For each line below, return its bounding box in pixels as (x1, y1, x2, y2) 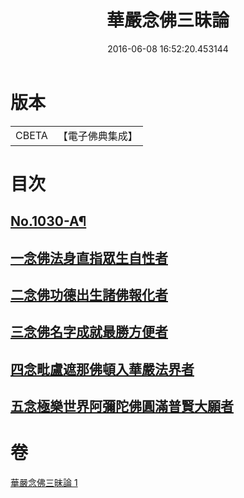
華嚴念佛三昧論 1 (10, 477, 78, 489)
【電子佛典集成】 (57, 129, 138, 143)
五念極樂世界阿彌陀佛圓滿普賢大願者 (10, 398, 234, 415)
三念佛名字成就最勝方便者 (10, 324, 168, 341)
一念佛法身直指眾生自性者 (10, 249, 168, 266)
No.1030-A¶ (10, 213, 87, 230)
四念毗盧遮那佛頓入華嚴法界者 (10, 361, 195, 378)
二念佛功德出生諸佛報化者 (10, 287, 168, 304)
